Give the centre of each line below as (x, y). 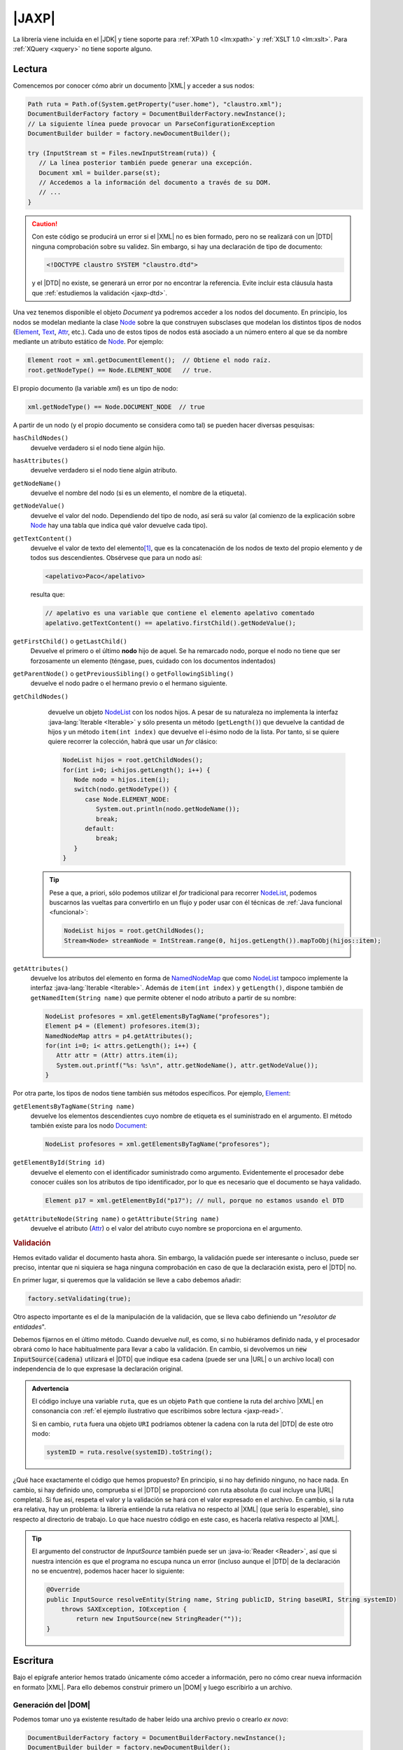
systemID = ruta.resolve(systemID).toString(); (129, 1452)
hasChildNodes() (41, 438)
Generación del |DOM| (52, 1705)
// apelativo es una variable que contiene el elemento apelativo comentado (180, 613)
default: (100, 828)
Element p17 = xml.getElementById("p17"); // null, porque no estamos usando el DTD (195, 1201)
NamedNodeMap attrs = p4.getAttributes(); (119, 1036)
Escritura (33, 1661)
